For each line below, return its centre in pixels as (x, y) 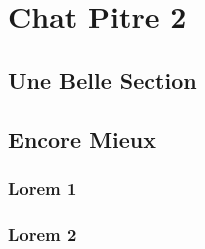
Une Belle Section (102, 79)
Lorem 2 (42, 233)
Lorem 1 (42, 187)
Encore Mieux (82, 138)
